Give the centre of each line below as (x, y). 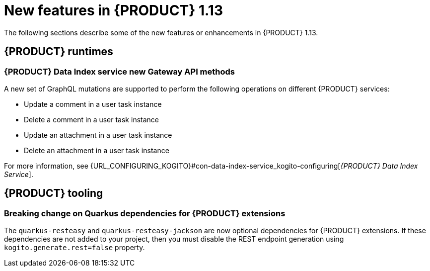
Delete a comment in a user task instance (91, 119)
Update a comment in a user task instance (93, 104)
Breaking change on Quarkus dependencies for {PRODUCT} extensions (145, 213)
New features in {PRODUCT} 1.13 (114, 10)
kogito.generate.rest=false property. (74, 248)
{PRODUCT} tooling (54, 193)
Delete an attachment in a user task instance (97, 150)
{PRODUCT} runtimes (59, 52)
